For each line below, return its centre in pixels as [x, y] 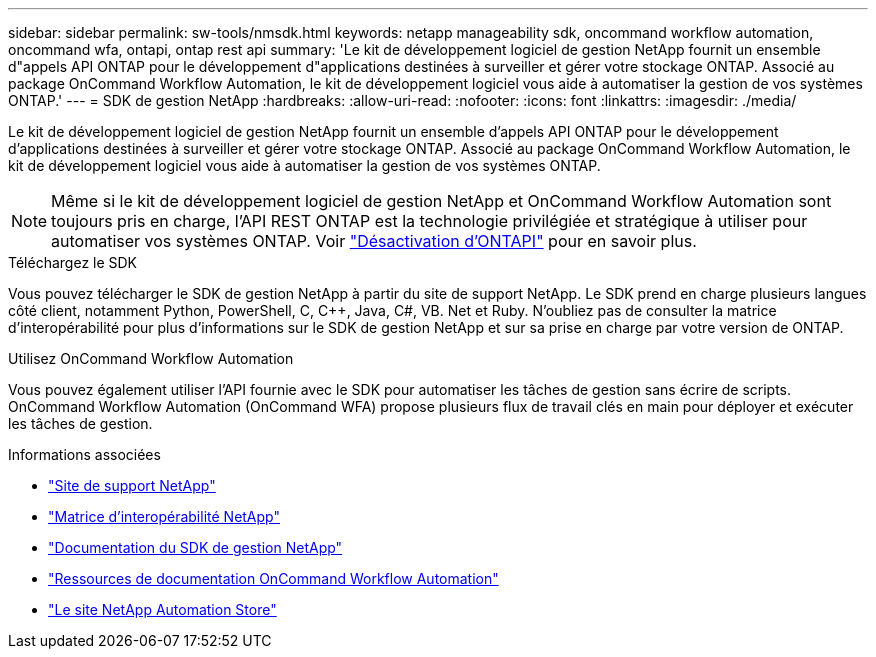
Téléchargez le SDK [73, 262]
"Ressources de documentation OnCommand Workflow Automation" [273, 578]
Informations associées [84, 454]
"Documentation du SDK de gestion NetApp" [195, 547]
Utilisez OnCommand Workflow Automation [151, 358]
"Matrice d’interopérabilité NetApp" [164, 516]
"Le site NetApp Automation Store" [162, 609]
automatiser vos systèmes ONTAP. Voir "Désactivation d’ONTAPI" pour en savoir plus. [374, 241]
